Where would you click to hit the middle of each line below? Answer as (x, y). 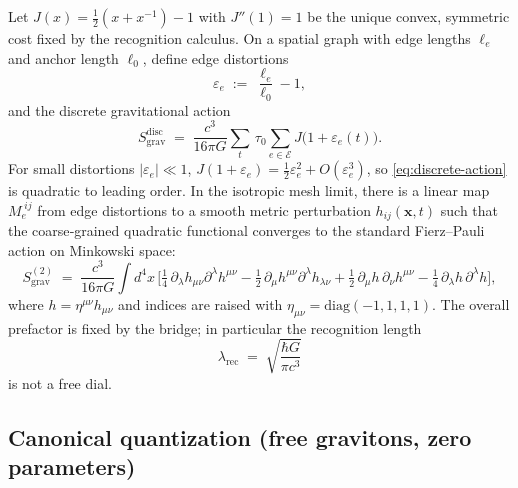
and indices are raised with (200, 303)
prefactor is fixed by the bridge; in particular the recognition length (215, 327)
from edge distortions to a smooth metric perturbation (204, 209)
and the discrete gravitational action (119, 109)
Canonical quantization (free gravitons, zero (240, 436)
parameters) (72, 466)
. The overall (470, 303)
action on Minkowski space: (92, 249)
